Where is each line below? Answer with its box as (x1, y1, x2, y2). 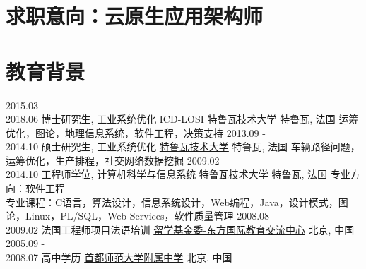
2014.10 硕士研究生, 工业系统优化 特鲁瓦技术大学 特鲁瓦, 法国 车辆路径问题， (6, 139, 360, 154)
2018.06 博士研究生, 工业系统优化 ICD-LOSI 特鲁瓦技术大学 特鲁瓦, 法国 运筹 (6, 112, 359, 126)
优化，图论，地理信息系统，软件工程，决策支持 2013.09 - (6, 125, 266, 140)
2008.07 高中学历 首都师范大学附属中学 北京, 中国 (6, 250, 232, 265)
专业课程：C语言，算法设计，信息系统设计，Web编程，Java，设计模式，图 (6, 194, 348, 209)
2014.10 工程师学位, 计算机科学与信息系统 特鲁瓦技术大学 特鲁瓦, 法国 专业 (6, 167, 350, 181)
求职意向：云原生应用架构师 (6, 1, 264, 30)
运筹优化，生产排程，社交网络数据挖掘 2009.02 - (6, 153, 226, 167)
